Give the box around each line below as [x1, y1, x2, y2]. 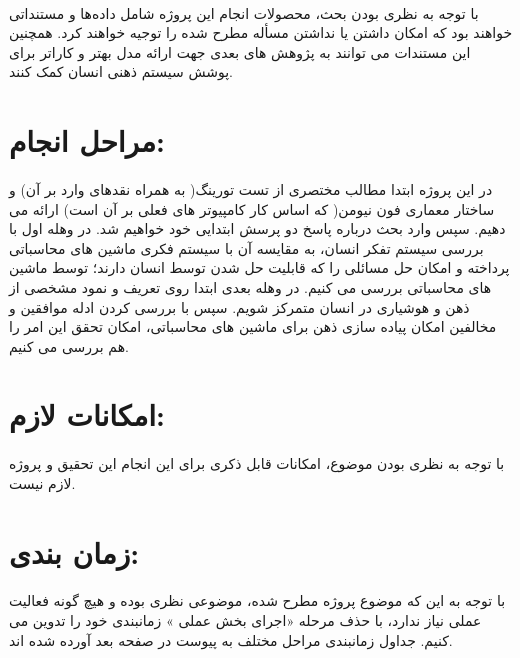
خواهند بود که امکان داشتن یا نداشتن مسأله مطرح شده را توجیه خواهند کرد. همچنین [9, 22, 513, 43]
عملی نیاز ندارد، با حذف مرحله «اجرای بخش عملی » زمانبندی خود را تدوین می [9, 610, 482, 630]
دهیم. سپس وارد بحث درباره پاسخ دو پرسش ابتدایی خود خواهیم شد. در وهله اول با [9, 218, 506, 239]
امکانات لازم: [9, 394, 165, 435]
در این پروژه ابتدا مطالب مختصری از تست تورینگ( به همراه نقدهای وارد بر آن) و [9, 178, 493, 199]
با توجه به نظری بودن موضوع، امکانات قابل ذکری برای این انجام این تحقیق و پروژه [9, 453, 505, 474]
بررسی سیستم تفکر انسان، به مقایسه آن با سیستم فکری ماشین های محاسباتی [9, 237, 484, 258]
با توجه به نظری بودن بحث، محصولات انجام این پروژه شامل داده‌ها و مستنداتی [9, 2, 479, 23]
